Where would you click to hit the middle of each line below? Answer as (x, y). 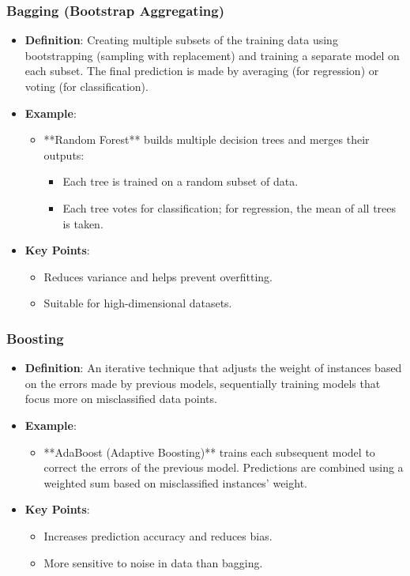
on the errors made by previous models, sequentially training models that (203, 383)
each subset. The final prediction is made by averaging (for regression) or (202, 71)
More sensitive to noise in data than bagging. (153, 562)
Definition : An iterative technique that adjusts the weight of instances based (213, 368)
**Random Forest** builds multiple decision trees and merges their (207, 139)
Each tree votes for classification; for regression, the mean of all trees (229, 207)
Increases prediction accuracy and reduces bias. (158, 535)
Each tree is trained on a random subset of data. (181, 181)
